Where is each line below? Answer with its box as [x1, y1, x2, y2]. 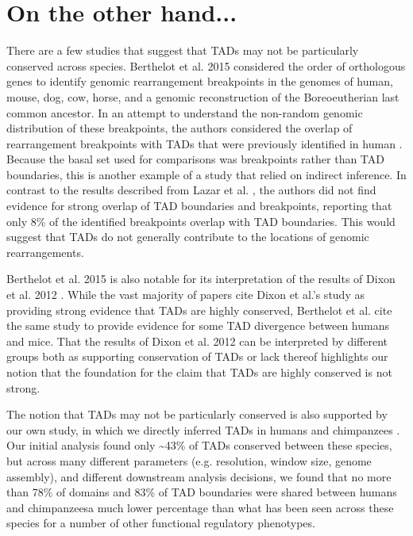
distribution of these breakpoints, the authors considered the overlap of [6, 120, 353, 136]
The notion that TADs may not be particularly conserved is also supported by [6, 406, 388, 423]
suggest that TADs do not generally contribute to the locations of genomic [6, 228, 369, 245]
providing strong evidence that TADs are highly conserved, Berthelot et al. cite [6, 301, 392, 318]
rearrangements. [6, 243, 84, 260]
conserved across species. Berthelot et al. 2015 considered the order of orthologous [6, 57, 406, 74]
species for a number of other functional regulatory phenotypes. [6, 515, 315, 531]
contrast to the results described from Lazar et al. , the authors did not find [6, 182, 376, 198]
